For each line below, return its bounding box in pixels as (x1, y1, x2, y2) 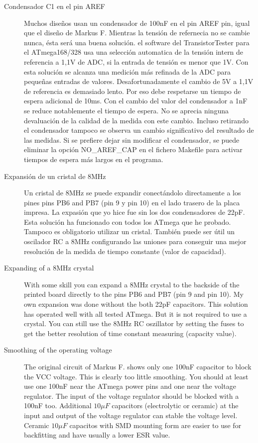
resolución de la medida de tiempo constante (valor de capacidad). (24, 246, 226, 256)
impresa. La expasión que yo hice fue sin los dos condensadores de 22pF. (24, 207, 245, 217)
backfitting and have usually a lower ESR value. (24, 430, 170, 440)
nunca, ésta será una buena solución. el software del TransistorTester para (24, 37, 250, 47)
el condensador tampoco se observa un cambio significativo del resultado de (24, 125, 254, 135)
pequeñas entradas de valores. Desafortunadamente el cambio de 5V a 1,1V (24, 76, 254, 87)
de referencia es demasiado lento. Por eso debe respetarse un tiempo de (24, 86, 241, 96)
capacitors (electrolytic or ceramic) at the (112, 400, 239, 411)
